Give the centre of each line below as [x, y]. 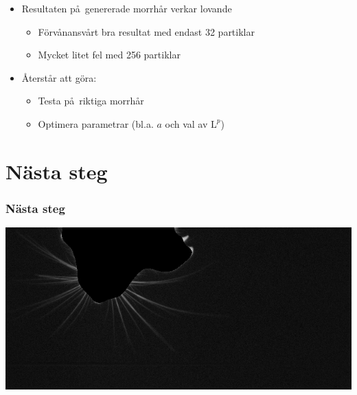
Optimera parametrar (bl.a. [96, 123]
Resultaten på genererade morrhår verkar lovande [127, 8]
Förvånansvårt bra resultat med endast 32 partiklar [146, 31]
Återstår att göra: [59, 77]
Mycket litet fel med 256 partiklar [109, 55]
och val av [186, 123]
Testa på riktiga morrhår [91, 101]
